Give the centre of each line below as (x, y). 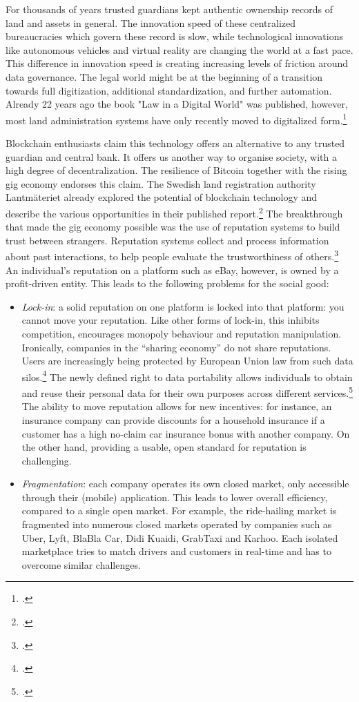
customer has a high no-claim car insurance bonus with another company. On (186, 433)
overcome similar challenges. (81, 564)
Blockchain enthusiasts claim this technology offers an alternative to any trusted (175, 143)
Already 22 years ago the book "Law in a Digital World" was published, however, (177, 104)
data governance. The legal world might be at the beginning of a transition (164, 76)
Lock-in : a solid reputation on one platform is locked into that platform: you (183, 306)
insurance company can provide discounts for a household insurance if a (173, 419)
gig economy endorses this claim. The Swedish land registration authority (161, 183)
